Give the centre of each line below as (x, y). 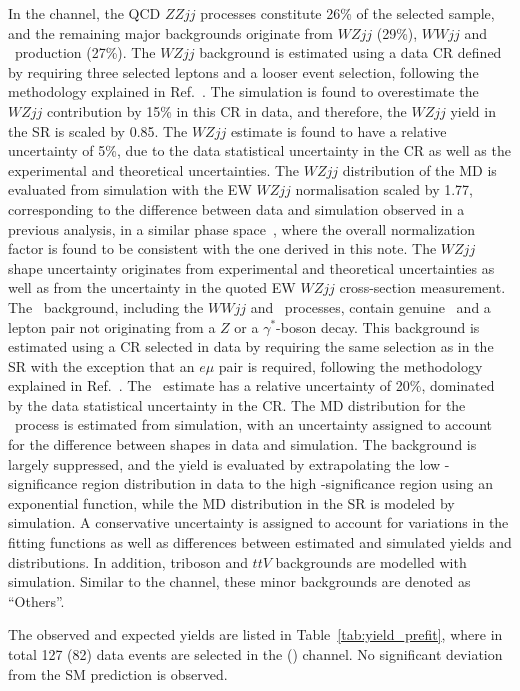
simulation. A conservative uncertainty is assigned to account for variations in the (258, 522)
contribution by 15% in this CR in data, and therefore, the (227, 110)
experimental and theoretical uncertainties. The (154, 169)
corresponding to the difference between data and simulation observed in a (236, 208)
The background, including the (106, 306)
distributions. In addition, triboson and (128, 561)
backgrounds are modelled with (371, 561)
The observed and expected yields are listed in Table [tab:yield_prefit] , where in (255, 634)
